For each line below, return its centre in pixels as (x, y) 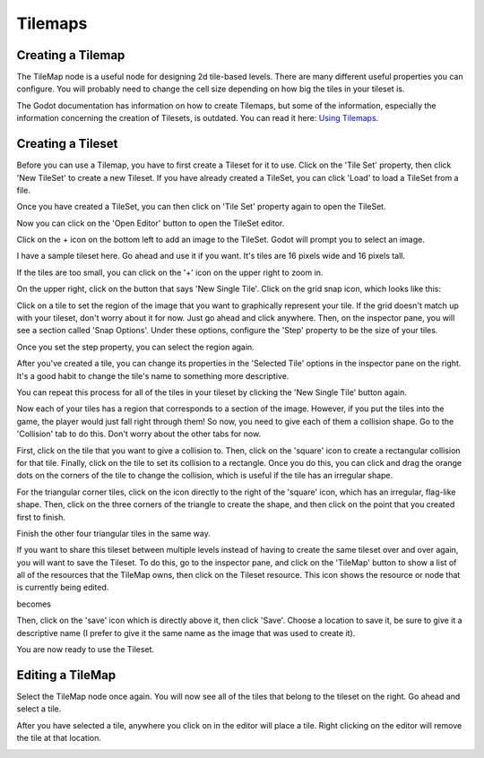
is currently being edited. (63, 588)
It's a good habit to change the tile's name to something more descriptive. (153, 375)
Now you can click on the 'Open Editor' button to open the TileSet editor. (151, 223)
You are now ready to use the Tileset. (86, 650)
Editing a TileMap (66, 675)
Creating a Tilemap (71, 55)
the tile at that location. (59, 738)
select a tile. (39, 709)
